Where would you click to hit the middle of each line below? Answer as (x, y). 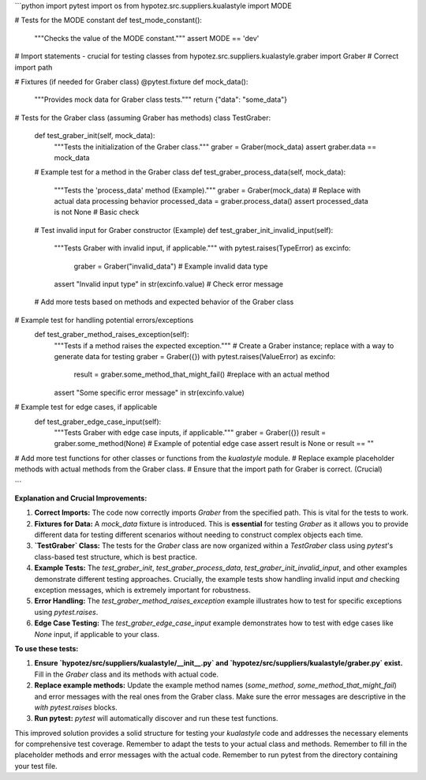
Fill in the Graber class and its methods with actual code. (126, 674)
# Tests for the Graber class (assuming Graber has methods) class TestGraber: (143, 118)
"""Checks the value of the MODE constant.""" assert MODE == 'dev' (147, 38)
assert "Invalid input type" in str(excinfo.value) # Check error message (169, 284)
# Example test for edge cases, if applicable (86, 407)
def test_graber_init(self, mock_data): (95, 136)
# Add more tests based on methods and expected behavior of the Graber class (164, 302)
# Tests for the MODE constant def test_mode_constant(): (108, 21)
